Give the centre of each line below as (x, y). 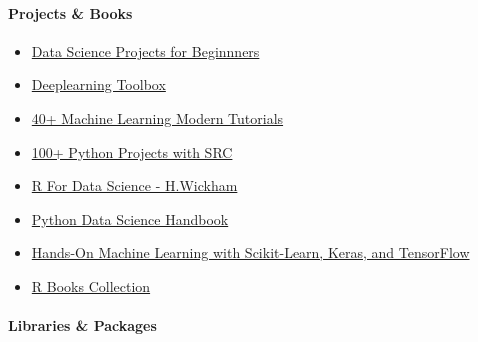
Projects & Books (70, 12)
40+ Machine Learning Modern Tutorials (157, 117)
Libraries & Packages (82, 325)
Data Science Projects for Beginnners (145, 50)
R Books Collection (91, 285)
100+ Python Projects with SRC (132, 151)
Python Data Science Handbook (130, 218)
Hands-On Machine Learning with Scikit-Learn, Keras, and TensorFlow (250, 252)
